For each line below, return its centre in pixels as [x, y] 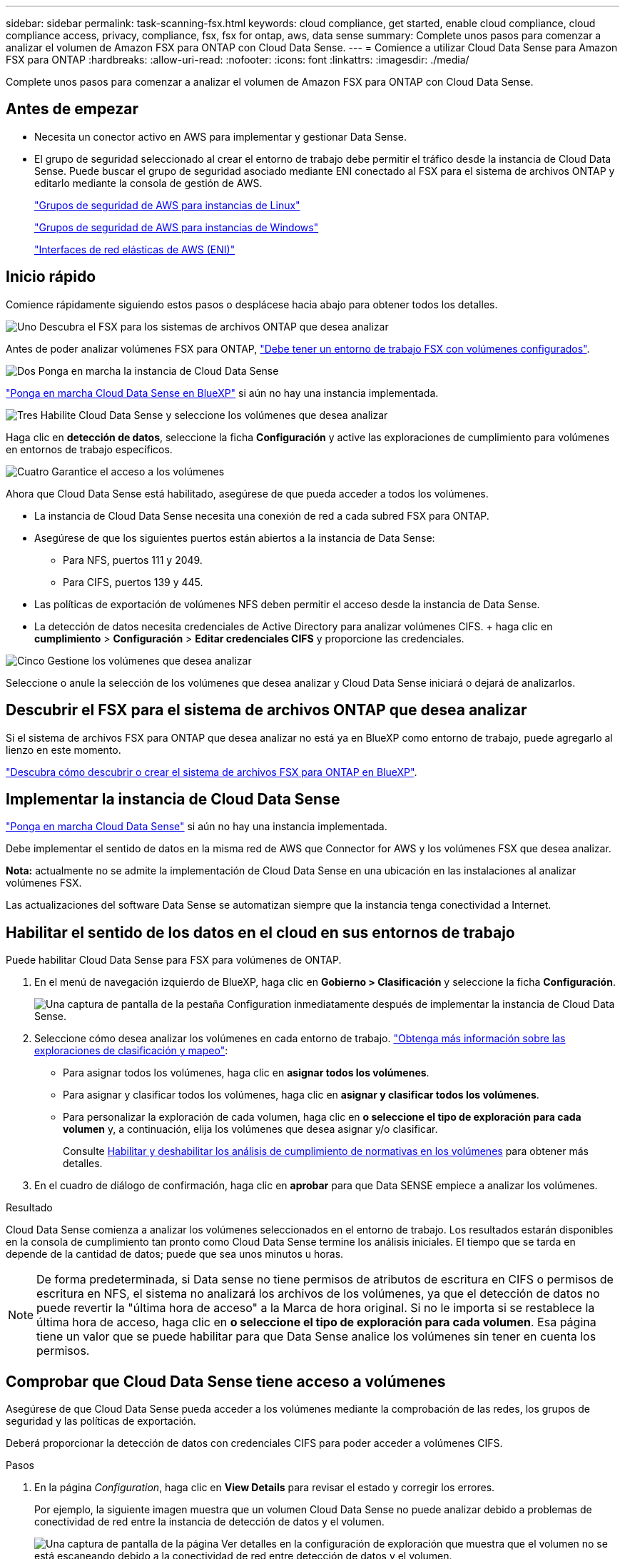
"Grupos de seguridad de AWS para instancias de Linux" [167, 205]
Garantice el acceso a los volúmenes [138, 471]
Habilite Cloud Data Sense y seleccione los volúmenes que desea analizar [214, 415]
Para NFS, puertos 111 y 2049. [133, 560]
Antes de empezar [72, 109]
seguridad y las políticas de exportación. [101, 1421]
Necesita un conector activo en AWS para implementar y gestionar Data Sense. [221, 136]
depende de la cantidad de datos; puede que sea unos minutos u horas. [175, 1254]
